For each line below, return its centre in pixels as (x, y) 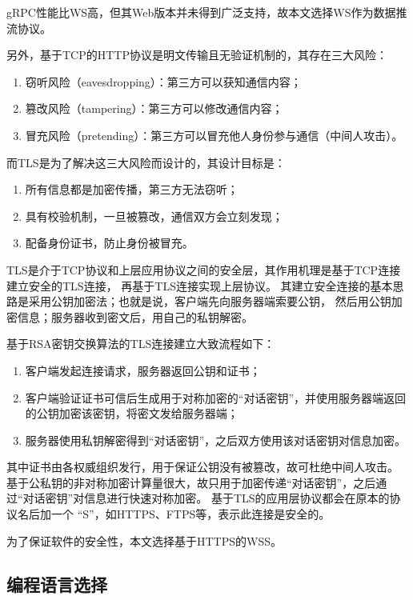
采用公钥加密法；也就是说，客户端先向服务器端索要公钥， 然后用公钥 (210, 301)
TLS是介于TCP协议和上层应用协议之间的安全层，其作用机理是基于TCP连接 (204, 269)
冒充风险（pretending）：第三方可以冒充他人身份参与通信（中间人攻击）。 (214, 135)
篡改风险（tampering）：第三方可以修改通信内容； (154, 108)
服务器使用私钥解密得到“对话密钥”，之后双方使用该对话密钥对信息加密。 (216, 440)
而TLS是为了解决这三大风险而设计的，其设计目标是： (146, 162)
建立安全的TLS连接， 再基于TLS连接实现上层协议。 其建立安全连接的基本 (200, 285)
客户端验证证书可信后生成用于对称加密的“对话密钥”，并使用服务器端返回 (216, 397)
